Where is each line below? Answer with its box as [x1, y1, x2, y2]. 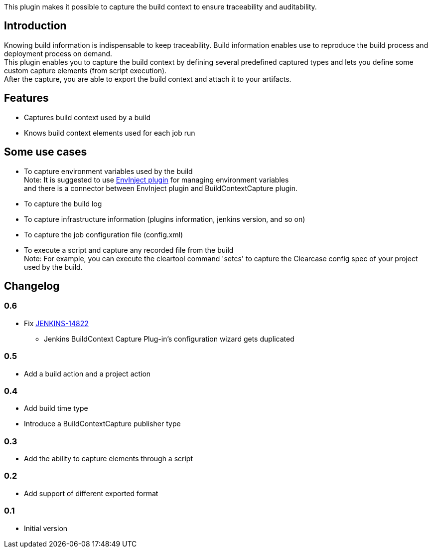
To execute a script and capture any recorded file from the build [24, 245, 234, 254]
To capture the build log [24, 199, 102, 208]
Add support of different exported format [24, 489, 158, 498]
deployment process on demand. [4, 49, 113, 58]
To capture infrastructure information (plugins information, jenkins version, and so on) [24, 214, 305, 223]
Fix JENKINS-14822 [24, 319, 89, 328]
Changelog [4, 279, 60, 292]
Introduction [4, 19, 67, 32]
